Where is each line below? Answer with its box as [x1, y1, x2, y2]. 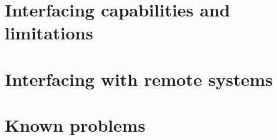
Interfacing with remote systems [5, 66, 273, 91]
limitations [5, 21, 93, 45]
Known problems [5, 113, 146, 137]
